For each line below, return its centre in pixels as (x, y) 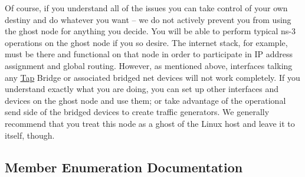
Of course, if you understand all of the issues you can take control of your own (146, 8)
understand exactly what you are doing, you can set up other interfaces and (142, 89)
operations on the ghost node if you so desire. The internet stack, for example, (146, 42)
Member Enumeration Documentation (124, 167)
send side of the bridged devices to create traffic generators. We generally (137, 112)
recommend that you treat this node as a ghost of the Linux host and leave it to (150, 123)
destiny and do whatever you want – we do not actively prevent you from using (148, 19)
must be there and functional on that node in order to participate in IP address (149, 54)
